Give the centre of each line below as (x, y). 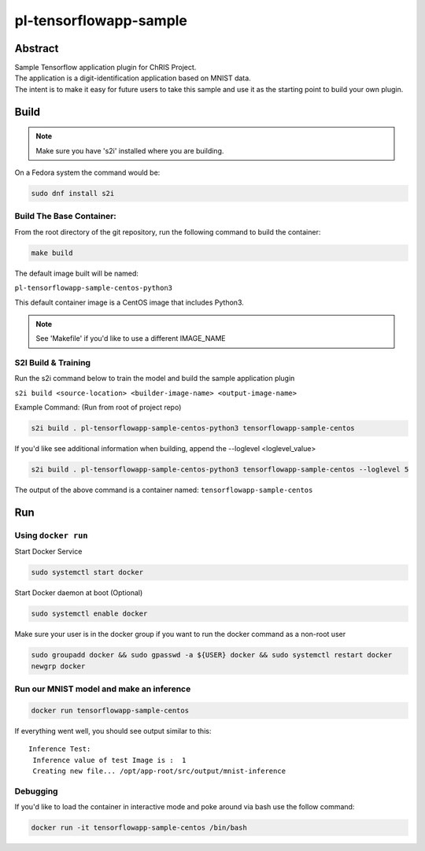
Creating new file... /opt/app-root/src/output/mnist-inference (159, 771)
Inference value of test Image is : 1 (109, 760)
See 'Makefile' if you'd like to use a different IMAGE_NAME (131, 339)
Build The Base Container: (66, 216)
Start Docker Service (48, 552)
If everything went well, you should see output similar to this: (113, 731)
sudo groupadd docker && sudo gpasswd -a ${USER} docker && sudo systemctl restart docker (212, 655)
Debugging (36, 791)
